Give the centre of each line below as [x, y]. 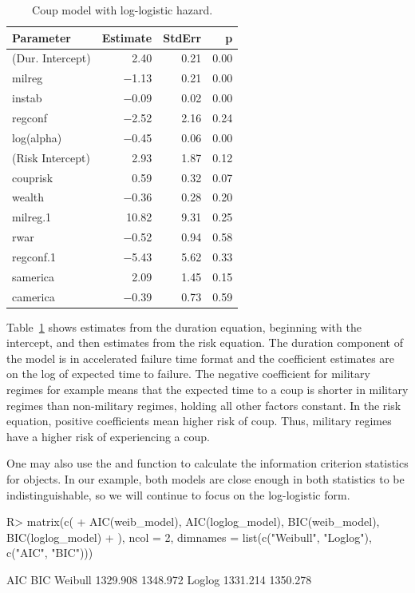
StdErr [182, 37]
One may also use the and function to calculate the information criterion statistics [207, 463]
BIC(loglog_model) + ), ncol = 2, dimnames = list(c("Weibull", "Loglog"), [189, 537]
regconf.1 [34, 256]
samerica [33, 276]
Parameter [41, 37]
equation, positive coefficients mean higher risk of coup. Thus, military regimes [199, 421]
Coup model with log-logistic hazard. [123, 10]
